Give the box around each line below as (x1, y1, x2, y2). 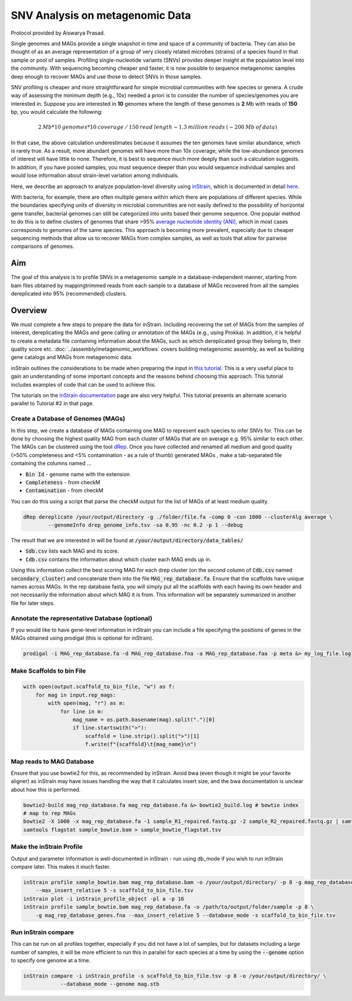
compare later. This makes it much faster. (11, 863, 111, 870)
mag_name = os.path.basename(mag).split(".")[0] (72, 717, 215, 723)
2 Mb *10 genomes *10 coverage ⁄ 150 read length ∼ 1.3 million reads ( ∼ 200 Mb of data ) (38, 124, 277, 130)
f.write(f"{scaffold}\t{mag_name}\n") (85, 741, 197, 748)
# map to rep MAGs (23, 810, 76, 817)
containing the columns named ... (11, 460, 92, 467)
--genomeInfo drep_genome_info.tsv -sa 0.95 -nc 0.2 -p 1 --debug (48, 522, 243, 529)
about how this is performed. (11, 786, 81, 793)
